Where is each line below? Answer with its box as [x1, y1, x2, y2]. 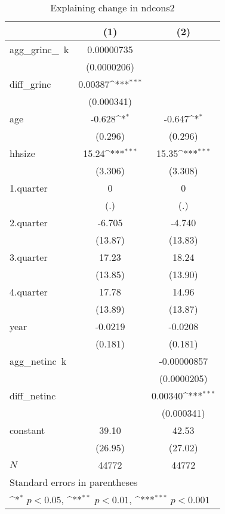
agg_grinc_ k [10, 42, 69, 56]
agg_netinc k [10, 354, 67, 368]
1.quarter [10, 181, 48, 195]
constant [10, 423, 45, 437]
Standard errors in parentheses [10, 475, 138, 489]
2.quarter [10, 216, 48, 229]
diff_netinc [10, 389, 56, 402]
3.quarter [10, 250, 48, 264]
